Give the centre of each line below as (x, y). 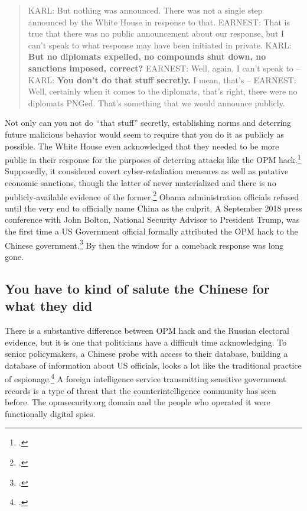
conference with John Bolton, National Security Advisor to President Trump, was (152, 219)
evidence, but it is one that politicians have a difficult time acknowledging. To (146, 342)
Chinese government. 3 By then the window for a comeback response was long (144, 244)
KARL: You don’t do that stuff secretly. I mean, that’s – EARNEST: (162, 79)
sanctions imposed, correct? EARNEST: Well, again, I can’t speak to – (164, 68)
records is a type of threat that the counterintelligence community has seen (141, 390)
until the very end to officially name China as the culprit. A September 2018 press (153, 208)
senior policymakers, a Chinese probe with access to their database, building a (146, 354)
